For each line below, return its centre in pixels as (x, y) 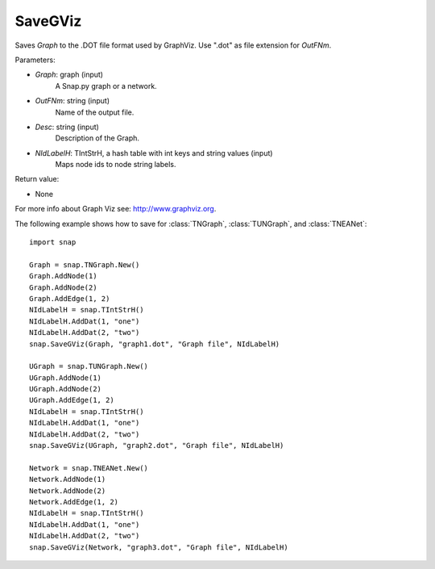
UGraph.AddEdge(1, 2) (72, 400)
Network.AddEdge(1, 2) (74, 502)
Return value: (37, 179)
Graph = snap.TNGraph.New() (85, 265)
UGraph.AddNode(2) (66, 389)
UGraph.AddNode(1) (66, 378)
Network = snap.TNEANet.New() (89, 468)
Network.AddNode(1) (68, 479)
